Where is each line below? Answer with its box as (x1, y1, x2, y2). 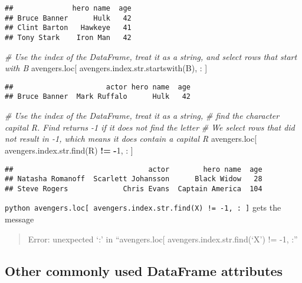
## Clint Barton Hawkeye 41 (5, 24, 132, 32)
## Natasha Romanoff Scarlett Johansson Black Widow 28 (5, 175, 262, 184)
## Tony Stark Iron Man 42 (5, 33, 132, 42)
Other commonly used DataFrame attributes (5, 261, 283, 279)
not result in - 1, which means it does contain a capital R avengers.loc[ (5, 132, 257, 145)
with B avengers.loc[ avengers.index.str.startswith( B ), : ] (5, 62, 208, 74)
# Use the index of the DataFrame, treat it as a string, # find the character (5, 109, 280, 122)
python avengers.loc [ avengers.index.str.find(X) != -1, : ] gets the (5, 201, 281, 214)
